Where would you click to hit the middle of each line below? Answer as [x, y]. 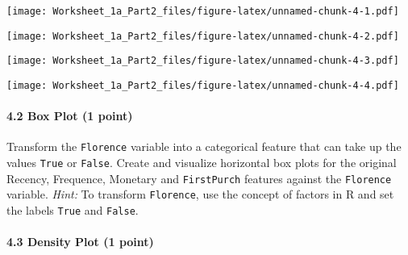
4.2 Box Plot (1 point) [70, 116]
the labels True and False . [73, 210]
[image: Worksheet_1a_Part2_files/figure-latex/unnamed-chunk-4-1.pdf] [203, 11]
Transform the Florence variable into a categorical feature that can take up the [204, 146]
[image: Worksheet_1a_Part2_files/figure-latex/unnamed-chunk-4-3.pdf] [203, 61]
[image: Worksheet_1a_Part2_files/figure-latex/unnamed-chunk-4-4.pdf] [203, 85]
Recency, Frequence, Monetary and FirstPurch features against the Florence [199, 178]
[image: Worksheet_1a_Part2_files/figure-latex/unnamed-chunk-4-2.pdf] [203, 36]
